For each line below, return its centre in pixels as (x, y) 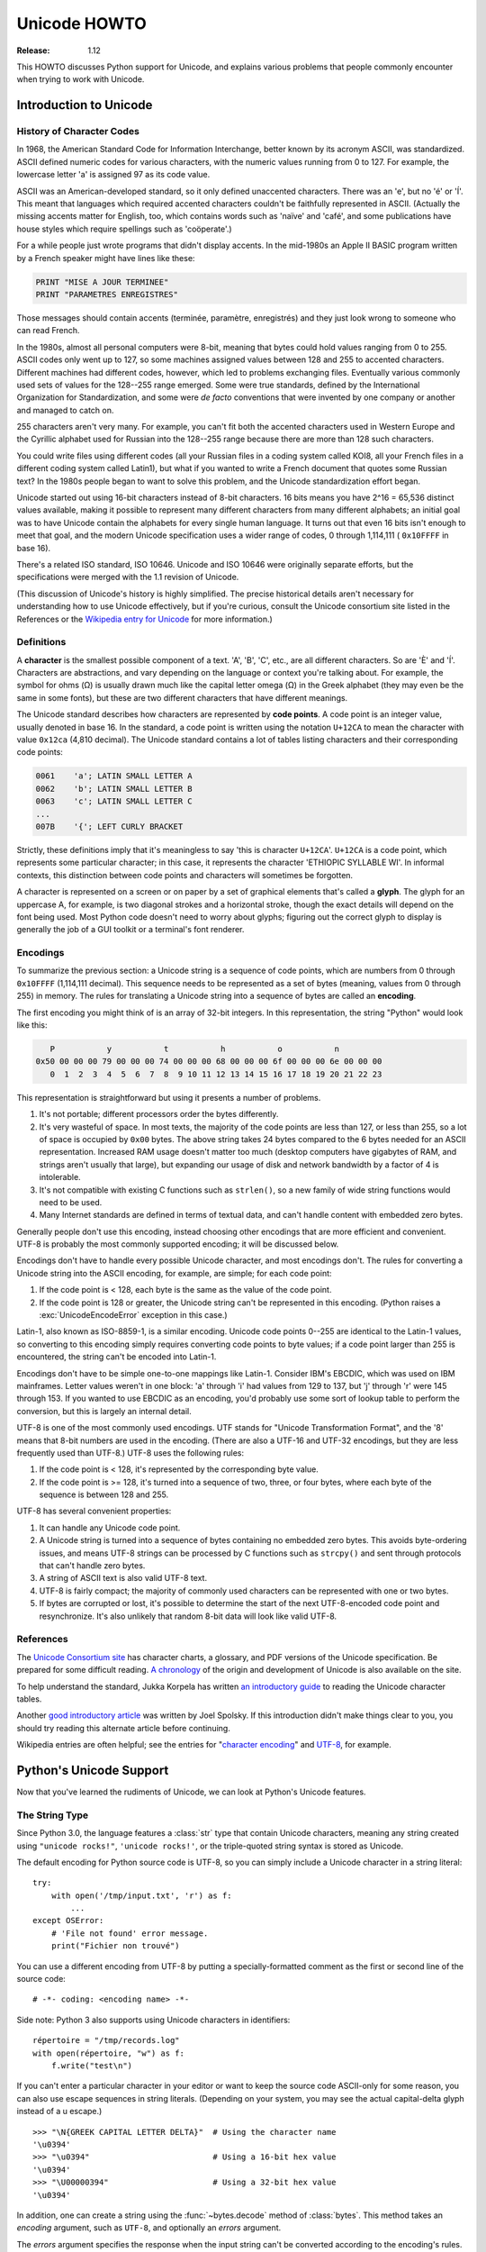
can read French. (48, 331)
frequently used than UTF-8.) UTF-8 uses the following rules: (130, 1453)
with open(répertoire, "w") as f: (108, 2053)
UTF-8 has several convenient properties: (94, 1511)
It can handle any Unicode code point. (110, 1528)
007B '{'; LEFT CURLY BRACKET (109, 826)
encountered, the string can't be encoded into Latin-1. (117, 1357)
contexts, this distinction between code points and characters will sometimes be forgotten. (185, 875)
